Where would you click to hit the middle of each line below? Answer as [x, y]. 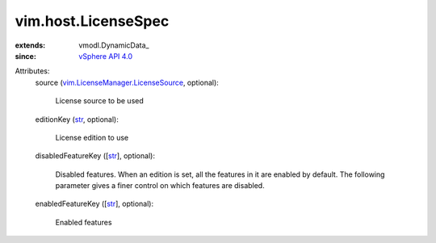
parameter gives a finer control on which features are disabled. [160, 186]
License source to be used [100, 101]
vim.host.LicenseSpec [92, 21]
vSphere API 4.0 [106, 56]
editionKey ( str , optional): [77, 119]
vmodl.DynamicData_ [114, 45]
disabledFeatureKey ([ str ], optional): [95, 156]
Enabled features [84, 222]
